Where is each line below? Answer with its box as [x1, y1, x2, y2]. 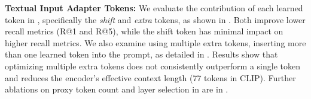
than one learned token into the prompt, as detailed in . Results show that [5, 48, 278, 60]
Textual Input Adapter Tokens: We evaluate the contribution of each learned [5, 2, 303, 14]
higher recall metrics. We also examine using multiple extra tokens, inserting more [5, 36, 306, 49]
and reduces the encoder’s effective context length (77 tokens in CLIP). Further [5, 71, 296, 84]
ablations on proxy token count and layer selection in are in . [5, 83, 228, 95]
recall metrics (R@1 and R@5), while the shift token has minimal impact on [5, 25, 283, 37]
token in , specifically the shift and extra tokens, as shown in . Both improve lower [5, 13, 306, 25]
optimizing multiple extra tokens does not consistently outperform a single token [5, 59, 301, 72]
